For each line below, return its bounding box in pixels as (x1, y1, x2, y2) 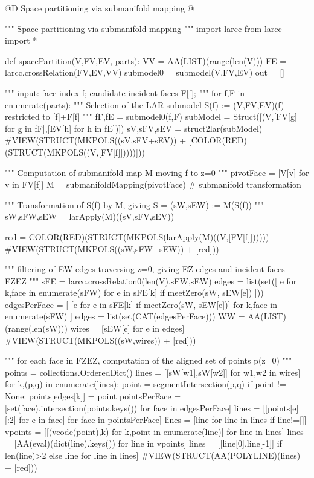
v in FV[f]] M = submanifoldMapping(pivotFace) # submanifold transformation (5, 178, 301, 191)
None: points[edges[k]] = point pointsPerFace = (5, 390, 181, 402)
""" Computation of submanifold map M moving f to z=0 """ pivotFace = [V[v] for (5, 166, 309, 178)
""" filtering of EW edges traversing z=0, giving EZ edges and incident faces (5, 263, 285, 275)
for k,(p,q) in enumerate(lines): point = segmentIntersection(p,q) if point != (5, 378, 286, 390)
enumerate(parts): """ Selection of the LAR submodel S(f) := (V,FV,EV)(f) (5, 98, 284, 111)
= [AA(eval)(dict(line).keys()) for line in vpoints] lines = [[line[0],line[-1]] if (5, 437, 282, 450)
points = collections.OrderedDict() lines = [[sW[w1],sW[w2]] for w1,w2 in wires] (5, 365, 301, 378)
